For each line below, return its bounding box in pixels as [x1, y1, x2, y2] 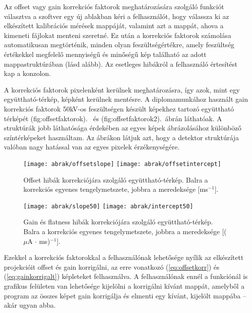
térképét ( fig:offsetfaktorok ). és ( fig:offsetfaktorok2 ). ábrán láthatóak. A [4, 113, 222, 123]
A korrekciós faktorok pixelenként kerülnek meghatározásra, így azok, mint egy [4, 84, 240, 94]
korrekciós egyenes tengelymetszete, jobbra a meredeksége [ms [23, 184, 208, 194]
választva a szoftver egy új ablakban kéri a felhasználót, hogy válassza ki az [4, 11, 229, 21]
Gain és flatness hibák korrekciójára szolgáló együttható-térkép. [23, 217, 213, 227]
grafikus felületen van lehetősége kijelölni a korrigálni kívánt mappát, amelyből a [4, 280, 245, 291]
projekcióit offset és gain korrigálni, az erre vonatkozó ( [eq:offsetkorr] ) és [4, 261, 219, 272]
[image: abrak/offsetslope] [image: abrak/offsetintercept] [23, 160, 221, 167]
